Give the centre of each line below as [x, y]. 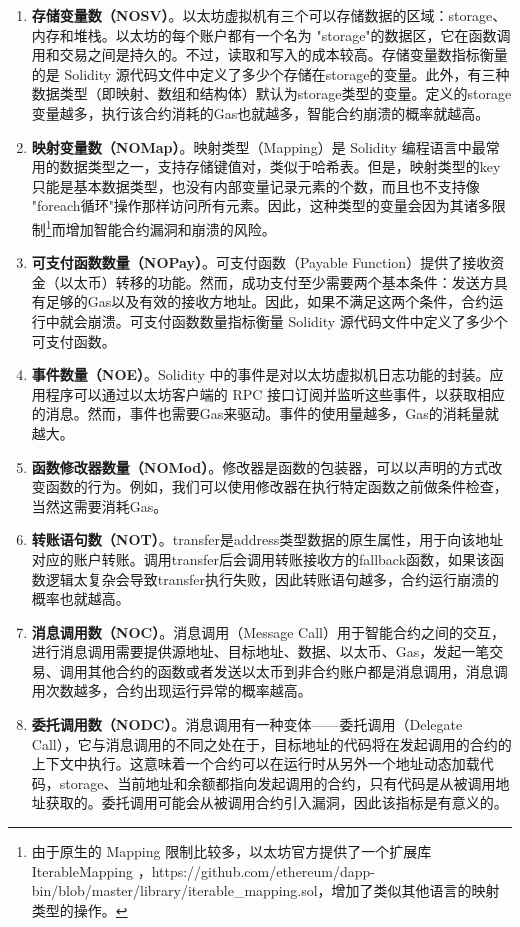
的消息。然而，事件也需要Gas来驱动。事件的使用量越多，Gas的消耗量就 [265, 413]
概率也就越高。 [80, 598]
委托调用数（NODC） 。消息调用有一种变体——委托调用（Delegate [247, 724]
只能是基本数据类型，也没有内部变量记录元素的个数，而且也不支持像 [255, 185]
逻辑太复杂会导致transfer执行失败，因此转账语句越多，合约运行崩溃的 [272, 578]
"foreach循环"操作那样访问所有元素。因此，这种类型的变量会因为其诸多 [261, 205]
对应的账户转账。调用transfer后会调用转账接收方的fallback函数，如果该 [261, 558]
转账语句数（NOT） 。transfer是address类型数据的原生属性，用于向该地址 [267, 539]
